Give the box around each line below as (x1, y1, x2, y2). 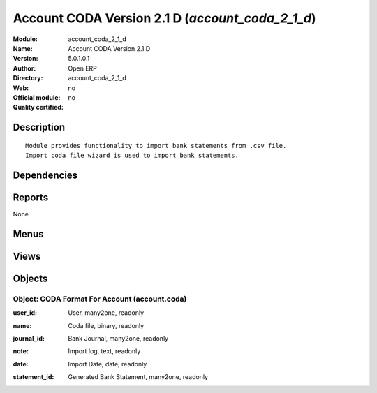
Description (13, 121, 66, 133)
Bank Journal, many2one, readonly (68, 334, 169, 342)
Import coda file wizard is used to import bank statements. (25, 151, 239, 160)
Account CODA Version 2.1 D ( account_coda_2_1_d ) (13, 10, 316, 26)
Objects (13, 272, 48, 284)
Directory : (13, 74, 43, 82)
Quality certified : (13, 103, 64, 112)
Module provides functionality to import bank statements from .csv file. (25, 142, 287, 149)
